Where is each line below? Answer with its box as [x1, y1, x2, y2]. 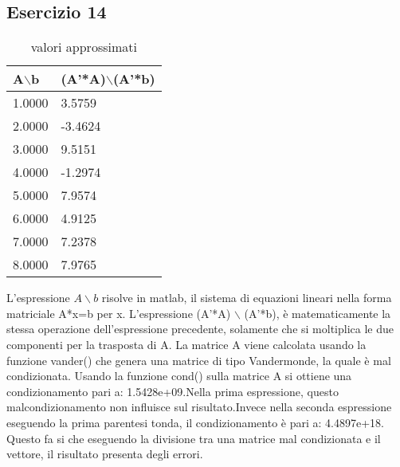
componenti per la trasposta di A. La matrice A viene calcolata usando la [6, 336, 367, 352]
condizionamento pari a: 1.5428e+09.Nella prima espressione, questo [6, 383, 339, 399]
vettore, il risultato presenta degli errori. [6, 445, 203, 462]
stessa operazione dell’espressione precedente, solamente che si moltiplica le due [6, 320, 394, 337]
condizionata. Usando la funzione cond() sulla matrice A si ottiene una [6, 367, 352, 384]
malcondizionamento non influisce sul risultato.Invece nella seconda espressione [6, 398, 392, 415]
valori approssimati [30, 37, 137, 57]
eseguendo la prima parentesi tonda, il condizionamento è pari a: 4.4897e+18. [6, 414, 384, 430]
